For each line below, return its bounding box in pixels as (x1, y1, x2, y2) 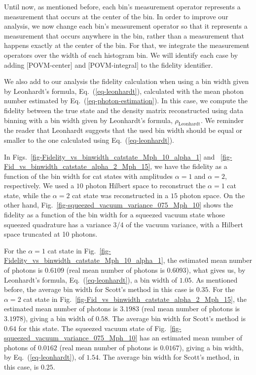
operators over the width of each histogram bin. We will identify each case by (4, 49, 238, 60)
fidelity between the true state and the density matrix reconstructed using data (4, 105, 244, 115)
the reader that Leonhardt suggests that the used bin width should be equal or (4, 125, 242, 135)
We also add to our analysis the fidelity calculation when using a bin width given (4, 76, 249, 86)
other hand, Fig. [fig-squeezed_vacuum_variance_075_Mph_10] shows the (4, 200, 233, 210)
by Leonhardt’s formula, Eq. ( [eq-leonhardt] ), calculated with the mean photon (4, 85, 244, 96)
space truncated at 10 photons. (4, 229, 98, 239)
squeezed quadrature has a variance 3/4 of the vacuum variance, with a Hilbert (4, 219, 243, 229)
